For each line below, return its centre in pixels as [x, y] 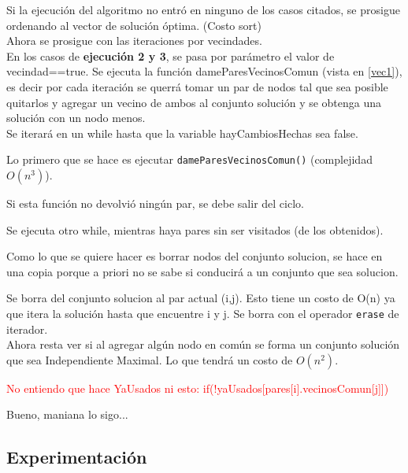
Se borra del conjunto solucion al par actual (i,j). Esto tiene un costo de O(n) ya [201, 298]
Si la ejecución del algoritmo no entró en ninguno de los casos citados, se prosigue [203, 9]
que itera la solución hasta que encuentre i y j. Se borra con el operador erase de [203, 313]
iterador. [27, 329]
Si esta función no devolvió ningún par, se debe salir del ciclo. [155, 203]
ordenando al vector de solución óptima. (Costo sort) [134, 25]
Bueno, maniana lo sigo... [67, 414]
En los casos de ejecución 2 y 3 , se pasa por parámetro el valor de [171, 55]
